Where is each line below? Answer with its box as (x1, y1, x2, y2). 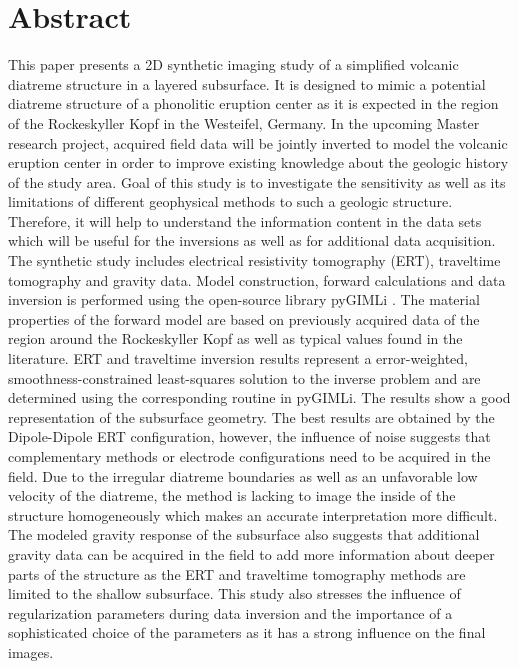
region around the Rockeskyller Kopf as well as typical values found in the (8, 328, 463, 349)
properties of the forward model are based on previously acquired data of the (8, 308, 480, 329)
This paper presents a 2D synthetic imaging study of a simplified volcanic (8, 54, 459, 75)
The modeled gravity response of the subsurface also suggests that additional (8, 524, 480, 545)
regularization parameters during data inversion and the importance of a (8, 602, 453, 623)
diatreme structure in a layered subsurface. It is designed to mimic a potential (8, 73, 486, 94)
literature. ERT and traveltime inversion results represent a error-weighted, (8, 348, 468, 369)
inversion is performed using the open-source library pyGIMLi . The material (8, 289, 480, 310)
